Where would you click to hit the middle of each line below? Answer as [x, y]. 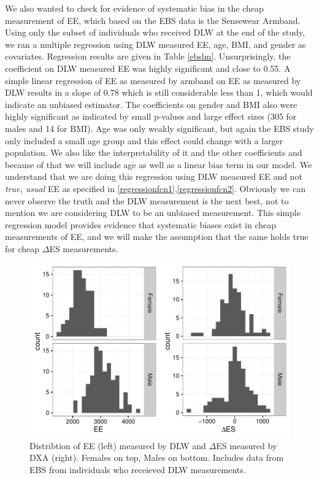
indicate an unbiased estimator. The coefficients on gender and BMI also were [151, 104]
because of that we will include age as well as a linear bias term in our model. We [159, 164]
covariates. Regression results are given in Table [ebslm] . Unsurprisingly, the [148, 56]
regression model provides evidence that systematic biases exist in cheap [141, 224]
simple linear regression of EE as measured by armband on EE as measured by [153, 80]
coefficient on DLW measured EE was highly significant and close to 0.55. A [148, 68]
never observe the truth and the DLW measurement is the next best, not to [147, 200]
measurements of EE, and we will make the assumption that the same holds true [157, 237]
